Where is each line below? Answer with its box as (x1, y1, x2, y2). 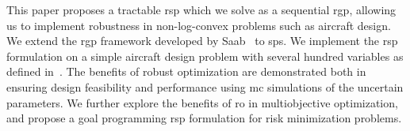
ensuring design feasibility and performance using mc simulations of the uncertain (6, 78, 404, 95)
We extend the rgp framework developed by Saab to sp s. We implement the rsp (6, 32, 398, 49)
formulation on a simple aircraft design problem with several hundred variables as (6, 47, 404, 64)
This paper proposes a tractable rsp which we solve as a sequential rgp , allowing (6, 2, 397, 17)
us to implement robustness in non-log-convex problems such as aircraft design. (6, 17, 391, 33)
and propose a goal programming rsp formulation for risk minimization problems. (6, 110, 402, 126)
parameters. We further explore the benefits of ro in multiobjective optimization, (6, 94, 398, 110)
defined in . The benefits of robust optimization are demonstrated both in (6, 63, 366, 80)
